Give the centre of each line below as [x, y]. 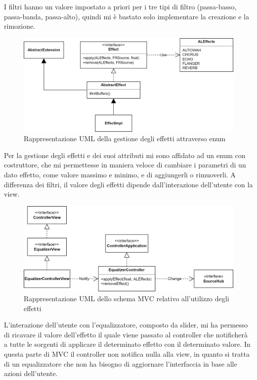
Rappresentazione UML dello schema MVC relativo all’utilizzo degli [127, 298]
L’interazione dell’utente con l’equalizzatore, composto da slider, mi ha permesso [126, 325]
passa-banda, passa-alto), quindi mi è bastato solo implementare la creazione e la [127, 16]
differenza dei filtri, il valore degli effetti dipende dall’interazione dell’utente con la [128, 184]
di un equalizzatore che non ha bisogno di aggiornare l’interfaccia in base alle [121, 363]
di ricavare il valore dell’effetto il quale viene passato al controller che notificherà [126, 334]
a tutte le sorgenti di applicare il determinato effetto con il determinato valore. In [127, 344]
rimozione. [20, 26]
